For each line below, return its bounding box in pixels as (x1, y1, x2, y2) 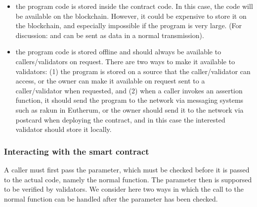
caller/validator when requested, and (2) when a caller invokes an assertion (15, 85, 243, 95)
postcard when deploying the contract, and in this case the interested (15, 114, 225, 124)
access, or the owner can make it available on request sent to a (15, 76, 205, 86)
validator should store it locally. (15, 124, 112, 134)
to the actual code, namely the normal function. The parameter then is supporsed (4, 174, 252, 184)
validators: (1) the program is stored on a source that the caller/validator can (15, 66, 251, 76)
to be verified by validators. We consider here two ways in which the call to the (4, 184, 244, 194)
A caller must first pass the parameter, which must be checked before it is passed (4, 164, 250, 174)
